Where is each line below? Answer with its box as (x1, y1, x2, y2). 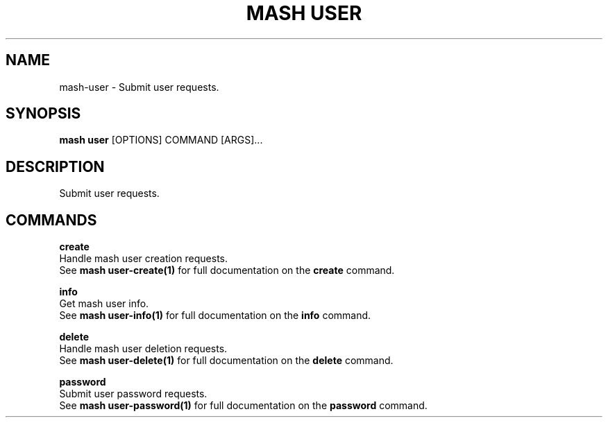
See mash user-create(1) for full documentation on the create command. (59, 264, 395, 277)
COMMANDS (6, 211, 97, 229)
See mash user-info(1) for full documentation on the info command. (59, 309, 371, 322)
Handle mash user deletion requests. (59, 343, 228, 355)
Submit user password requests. (59, 388, 208, 400)
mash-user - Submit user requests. (59, 80, 219, 93)
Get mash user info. (59, 297, 149, 310)
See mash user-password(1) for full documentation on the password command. (59, 399, 428, 412)
